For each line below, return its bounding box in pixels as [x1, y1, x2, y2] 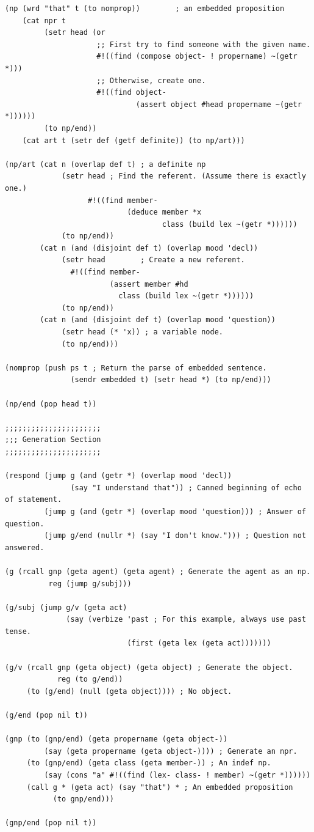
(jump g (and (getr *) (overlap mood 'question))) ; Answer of [44, 507, 306, 516]
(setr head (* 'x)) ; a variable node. [62, 328, 223, 337]
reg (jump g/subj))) [48, 579, 132, 588]
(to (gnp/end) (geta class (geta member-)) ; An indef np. [26, 759, 271, 768]
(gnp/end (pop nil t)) [5, 819, 97, 828]
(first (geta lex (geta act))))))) [127, 639, 271, 648]
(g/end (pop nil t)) [5, 711, 88, 720]
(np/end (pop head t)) [5, 399, 97, 408]
